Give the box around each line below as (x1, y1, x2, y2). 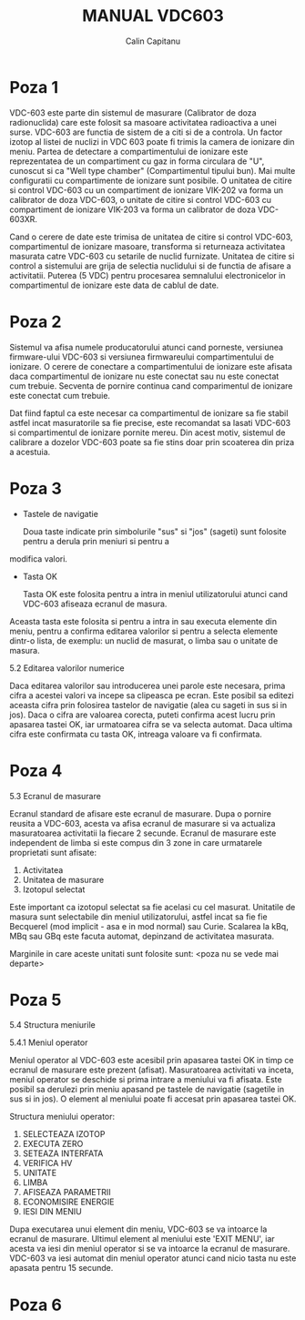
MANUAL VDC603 (81, 5, 225, 26)
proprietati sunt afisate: (9, 847, 97, 858)
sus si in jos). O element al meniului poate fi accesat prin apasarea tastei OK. (9, 1093, 297, 1104)
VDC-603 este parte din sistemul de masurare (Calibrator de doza (9, 107, 257, 118)
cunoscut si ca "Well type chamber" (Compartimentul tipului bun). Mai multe (9, 165, 296, 176)
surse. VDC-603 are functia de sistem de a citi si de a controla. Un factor (9, 127, 283, 137)
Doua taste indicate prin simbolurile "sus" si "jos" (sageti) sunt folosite (22, 525, 287, 537)
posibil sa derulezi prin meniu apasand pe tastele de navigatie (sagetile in (9, 1084, 285, 1095)
